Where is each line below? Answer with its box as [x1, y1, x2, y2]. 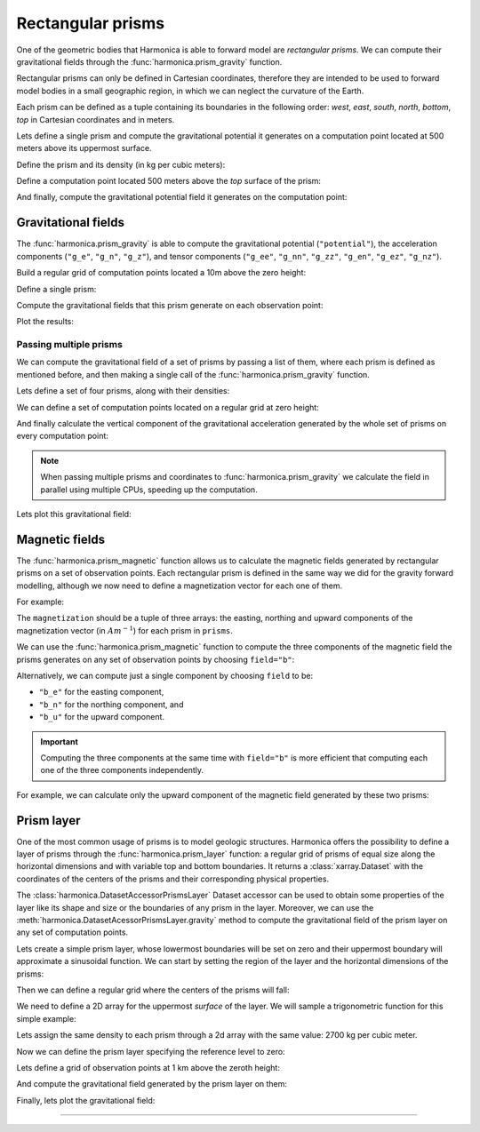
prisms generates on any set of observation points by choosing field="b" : [16, 654, 295, 665]
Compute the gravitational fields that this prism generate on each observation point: [16, 299, 324, 310]
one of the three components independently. [40, 765, 204, 776]
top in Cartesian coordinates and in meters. [16, 114, 175, 124]
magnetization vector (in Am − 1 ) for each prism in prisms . [16, 625, 233, 635]
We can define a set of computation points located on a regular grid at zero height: [16, 402, 319, 412]
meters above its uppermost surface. [16, 143, 152, 154]
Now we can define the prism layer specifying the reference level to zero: [16, 1046, 285, 1056]
